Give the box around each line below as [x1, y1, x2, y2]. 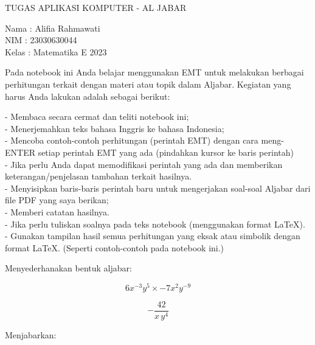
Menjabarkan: [5, 329, 57, 341]
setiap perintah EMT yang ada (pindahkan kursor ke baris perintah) [38, 145, 294, 158]
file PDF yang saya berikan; [5, 193, 109, 206]
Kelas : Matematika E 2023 [5, 45, 107, 58]
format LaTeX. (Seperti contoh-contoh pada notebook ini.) [5, 241, 224, 254]
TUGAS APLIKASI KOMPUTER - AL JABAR [5, 1, 187, 13]
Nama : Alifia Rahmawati [5, 21, 100, 34]
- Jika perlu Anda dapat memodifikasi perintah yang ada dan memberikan [5, 158, 283, 170]
